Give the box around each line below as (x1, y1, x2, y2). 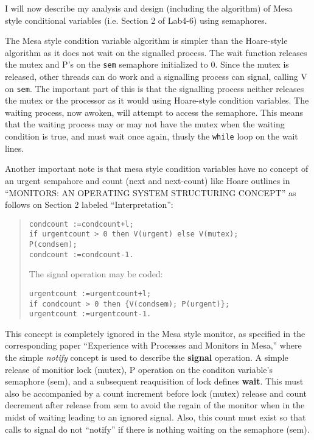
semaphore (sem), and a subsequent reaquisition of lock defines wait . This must (5, 375, 304, 388)
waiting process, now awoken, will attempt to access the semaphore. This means (5, 105, 304, 118)
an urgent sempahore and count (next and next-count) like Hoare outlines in (5, 174, 290, 186)
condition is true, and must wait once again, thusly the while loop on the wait (5, 130, 298, 143)
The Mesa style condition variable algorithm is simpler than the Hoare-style (5, 34, 288, 47)
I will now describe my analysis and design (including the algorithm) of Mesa (5, 2, 293, 14)
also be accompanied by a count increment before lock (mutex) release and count (5, 386, 307, 399)
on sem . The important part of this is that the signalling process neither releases (5, 82, 304, 94)
